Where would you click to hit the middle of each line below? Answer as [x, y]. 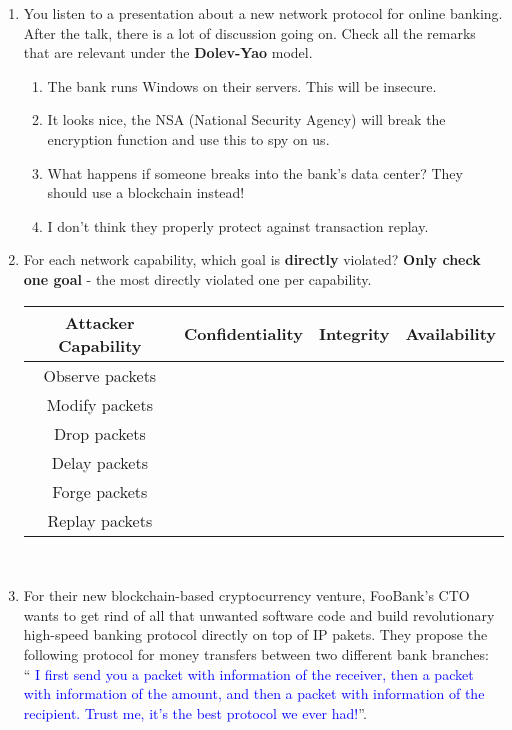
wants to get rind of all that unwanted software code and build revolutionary [259, 614]
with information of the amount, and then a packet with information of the [254, 693]
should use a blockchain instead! [146, 192]
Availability [450, 334]
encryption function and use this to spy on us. [188, 138]
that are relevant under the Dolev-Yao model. [168, 52]
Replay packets [100, 520]
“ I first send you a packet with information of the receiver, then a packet [248, 673]
